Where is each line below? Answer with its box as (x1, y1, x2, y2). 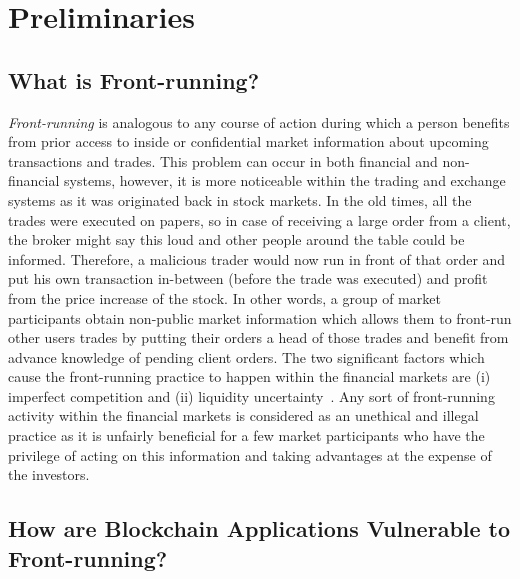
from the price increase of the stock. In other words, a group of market (8, 287, 441, 308)
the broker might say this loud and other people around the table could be (8, 229, 465, 250)
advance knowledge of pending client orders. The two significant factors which (8, 346, 485, 367)
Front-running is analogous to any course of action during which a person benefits (8, 111, 510, 132)
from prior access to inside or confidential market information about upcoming (8, 131, 489, 152)
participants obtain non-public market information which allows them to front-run (8, 307, 512, 328)
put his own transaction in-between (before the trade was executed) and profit (8, 268, 488, 289)
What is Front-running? (8, 64, 260, 95)
